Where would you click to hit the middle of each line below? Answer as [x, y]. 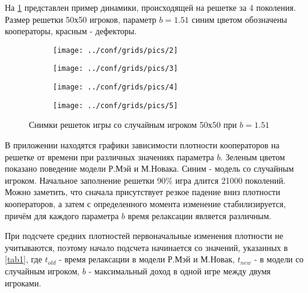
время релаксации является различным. [199, 215]
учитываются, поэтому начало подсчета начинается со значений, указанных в [146, 247]
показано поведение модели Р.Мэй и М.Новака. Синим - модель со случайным [149, 168]
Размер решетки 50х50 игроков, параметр [81, 19]
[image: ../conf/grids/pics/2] [115, 50]
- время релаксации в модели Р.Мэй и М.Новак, [147, 259]
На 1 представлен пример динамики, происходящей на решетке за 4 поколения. [150, 7]
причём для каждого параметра [62, 215]
